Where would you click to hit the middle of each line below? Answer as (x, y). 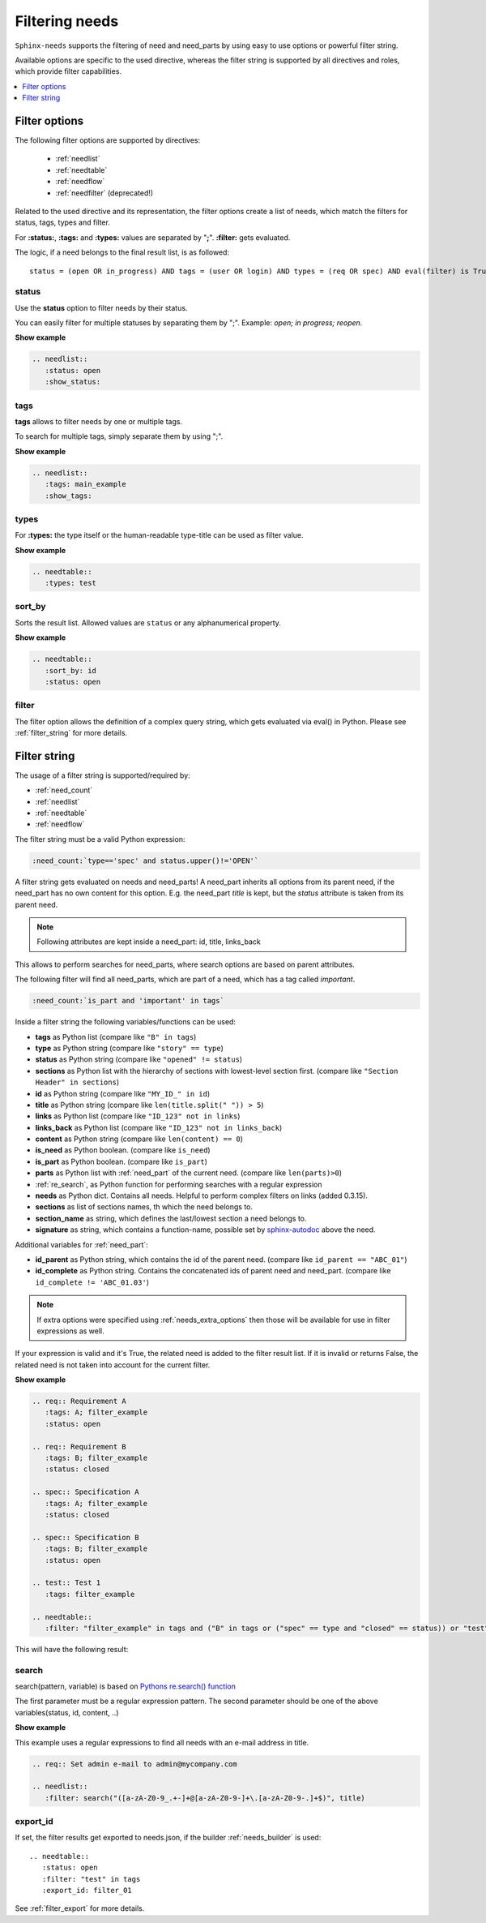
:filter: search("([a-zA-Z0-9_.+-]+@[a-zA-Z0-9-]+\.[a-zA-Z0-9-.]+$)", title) (205, 1798)
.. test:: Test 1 (66, 1583)
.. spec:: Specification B (85, 1537)
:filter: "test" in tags (91, 1879)
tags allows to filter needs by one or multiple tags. (98, 421)
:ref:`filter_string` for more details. (71, 733)
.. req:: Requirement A (79, 1401)
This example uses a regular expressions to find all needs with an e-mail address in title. (162, 1742)
